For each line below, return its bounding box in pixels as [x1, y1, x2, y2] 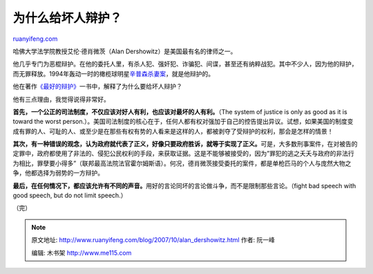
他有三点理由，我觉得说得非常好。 [12, 95, 110, 103]
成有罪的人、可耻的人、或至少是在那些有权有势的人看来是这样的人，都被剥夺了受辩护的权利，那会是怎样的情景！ [12, 127, 334, 135]
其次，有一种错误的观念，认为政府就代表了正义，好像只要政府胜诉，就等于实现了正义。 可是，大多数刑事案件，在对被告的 [12, 140, 358, 148]
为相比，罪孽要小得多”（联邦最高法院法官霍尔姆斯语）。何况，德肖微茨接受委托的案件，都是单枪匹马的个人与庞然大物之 [12, 159, 352, 167]
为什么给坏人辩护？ [12, 10, 122, 26]
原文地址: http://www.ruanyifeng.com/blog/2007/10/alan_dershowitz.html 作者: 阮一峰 [31, 236, 276, 244]
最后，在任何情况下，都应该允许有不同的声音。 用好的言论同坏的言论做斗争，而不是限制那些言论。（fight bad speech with [12, 181, 356, 190]
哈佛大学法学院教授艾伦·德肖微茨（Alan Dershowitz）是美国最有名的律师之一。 [12, 47, 237, 55]
